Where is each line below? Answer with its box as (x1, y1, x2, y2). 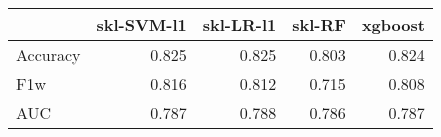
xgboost (361, 13, 425, 36)
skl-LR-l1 (202, 13, 277, 36)
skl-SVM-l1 (96, 13, 187, 36)
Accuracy (16, 43, 81, 66)
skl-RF (292, 13, 346, 36)
